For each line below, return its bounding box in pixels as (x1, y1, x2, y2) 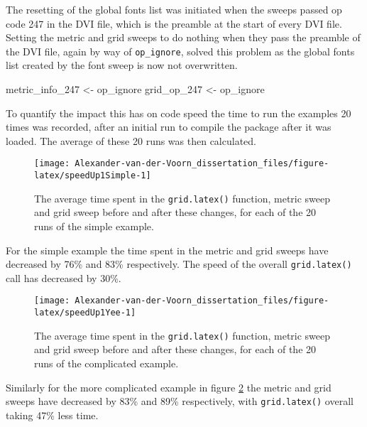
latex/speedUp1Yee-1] (34, 308, 136, 318)
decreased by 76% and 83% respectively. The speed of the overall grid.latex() (6, 256, 352, 271)
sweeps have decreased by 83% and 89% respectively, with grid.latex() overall (6, 394, 354, 409)
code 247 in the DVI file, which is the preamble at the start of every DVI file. (6, 16, 342, 31)
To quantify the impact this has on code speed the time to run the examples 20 (6, 105, 351, 120)
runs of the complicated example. (34, 355, 179, 370)
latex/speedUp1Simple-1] (34, 171, 151, 181)
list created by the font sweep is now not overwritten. (6, 58, 238, 72)
